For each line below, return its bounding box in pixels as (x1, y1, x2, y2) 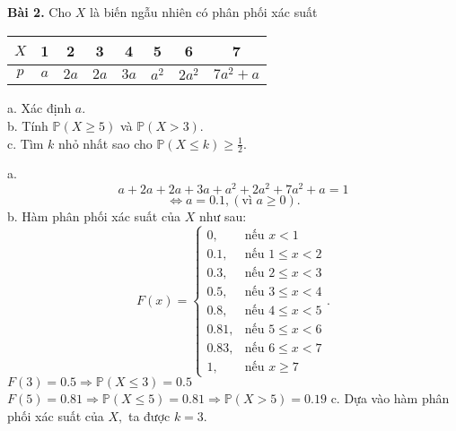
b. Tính (7, 116, 48, 134)
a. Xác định (7, 99, 72, 117)
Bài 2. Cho (7, 3, 72, 21)
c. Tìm (7, 134, 44, 152)
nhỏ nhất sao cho (58, 134, 153, 152)
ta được (127, 407, 171, 426)
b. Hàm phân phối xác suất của (7, 207, 180, 226)
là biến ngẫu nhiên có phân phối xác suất (90, 3, 318, 21)
